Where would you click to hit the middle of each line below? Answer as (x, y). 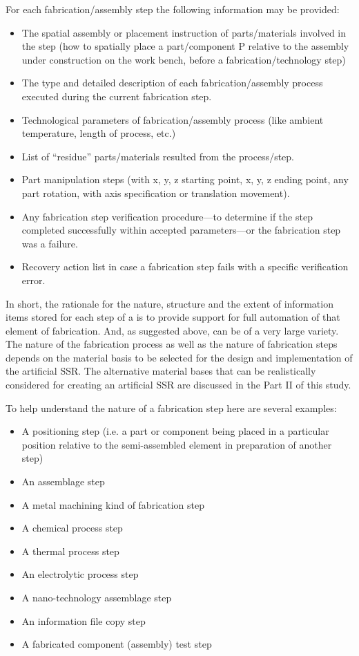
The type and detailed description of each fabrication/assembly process (172, 83)
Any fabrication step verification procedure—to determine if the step (167, 216)
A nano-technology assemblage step (97, 597)
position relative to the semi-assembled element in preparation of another (177, 444)
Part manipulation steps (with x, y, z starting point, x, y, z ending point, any (185, 179)
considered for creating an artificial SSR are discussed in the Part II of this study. (178, 385)
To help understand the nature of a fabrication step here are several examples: (171, 407)
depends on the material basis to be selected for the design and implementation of (179, 357)
